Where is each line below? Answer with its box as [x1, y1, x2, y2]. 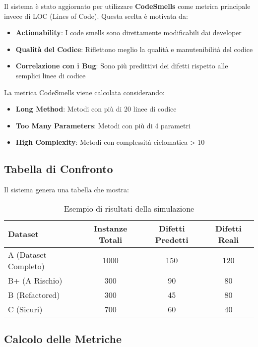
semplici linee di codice [15, 70, 86, 80]
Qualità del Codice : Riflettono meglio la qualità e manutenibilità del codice [15, 44, 253, 54]
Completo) [8, 260, 45, 272]
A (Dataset [8, 248, 47, 260]
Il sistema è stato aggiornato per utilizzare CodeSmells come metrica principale [4, 1, 251, 11]
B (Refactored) [8, 289, 60, 300]
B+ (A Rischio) [8, 274, 63, 286]
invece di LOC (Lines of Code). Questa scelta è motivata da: [4, 10, 188, 21]
